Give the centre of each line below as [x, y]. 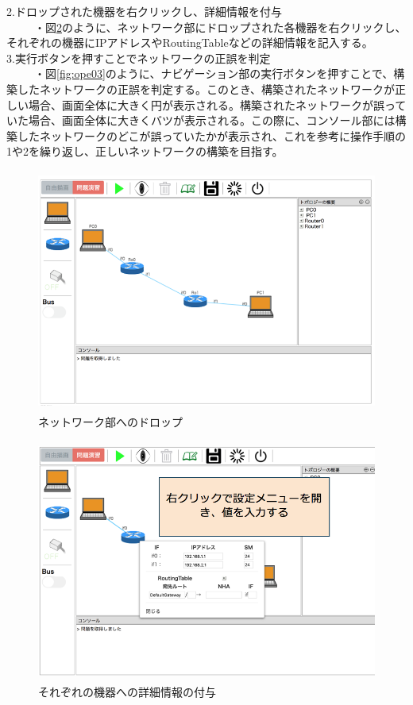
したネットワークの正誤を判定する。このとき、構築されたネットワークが [206, 89]
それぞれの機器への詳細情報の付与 [127, 692]
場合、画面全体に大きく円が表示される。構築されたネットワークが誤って [217, 104]
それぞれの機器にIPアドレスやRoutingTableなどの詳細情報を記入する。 [190, 42]
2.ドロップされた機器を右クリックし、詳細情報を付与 [144, 11]
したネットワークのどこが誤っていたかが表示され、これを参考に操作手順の [212, 135]
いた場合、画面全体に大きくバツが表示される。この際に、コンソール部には [201, 120]
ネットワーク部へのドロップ [110, 421]
